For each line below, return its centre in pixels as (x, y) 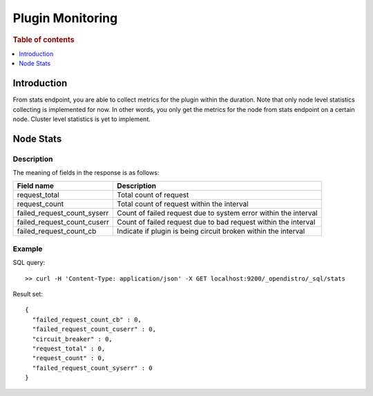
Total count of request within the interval (183, 204)
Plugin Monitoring (65, 18)
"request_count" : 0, (69, 358)
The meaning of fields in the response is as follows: (86, 173)
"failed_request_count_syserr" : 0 (93, 368)
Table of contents (44, 39)
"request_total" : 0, (69, 348)
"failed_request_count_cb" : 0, (87, 319)
